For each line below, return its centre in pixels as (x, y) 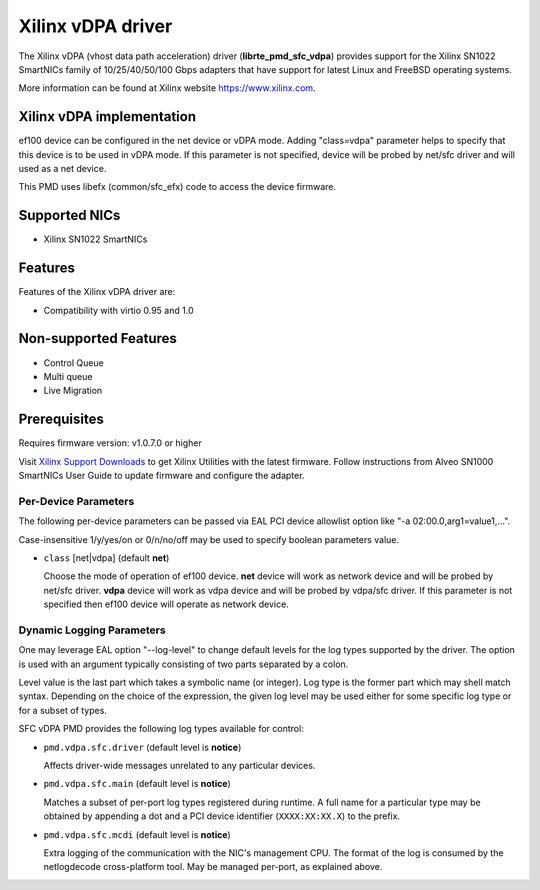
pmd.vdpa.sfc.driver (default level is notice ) (142, 747)
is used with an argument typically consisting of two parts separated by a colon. (183, 664)
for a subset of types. (62, 710)
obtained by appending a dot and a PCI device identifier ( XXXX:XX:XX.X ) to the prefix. (221, 816)
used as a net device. (62, 169)
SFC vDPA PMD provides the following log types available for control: (161, 729)
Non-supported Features (97, 338)
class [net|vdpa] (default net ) (106, 557)
